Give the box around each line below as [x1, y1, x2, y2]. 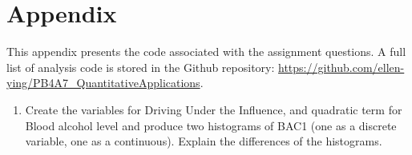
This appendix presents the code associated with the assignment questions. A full [6, 43, 406, 60]
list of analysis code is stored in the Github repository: [6, 58, 275, 75]
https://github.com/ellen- [278, 58, 405, 75]
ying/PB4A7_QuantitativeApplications [6, 74, 200, 91]
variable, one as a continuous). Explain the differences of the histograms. [25, 133, 382, 149]
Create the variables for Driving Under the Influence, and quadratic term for [25, 101, 402, 117]
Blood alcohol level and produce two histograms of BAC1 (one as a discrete [25, 117, 397, 133]
